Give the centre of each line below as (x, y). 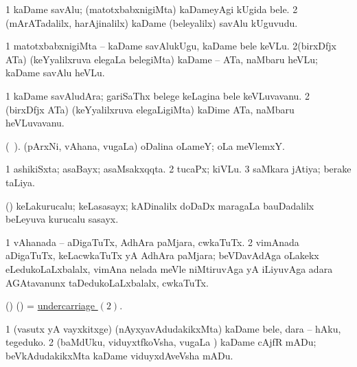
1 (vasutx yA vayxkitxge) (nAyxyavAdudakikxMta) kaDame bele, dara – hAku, (173, 328)
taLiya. (20, 182)
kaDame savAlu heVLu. (55, 73)
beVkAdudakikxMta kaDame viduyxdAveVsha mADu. (119, 355)
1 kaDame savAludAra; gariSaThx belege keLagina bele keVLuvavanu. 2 (158, 95)
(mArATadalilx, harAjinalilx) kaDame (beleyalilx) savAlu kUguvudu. (152, 22)
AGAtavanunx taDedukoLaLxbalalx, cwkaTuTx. (107, 282)
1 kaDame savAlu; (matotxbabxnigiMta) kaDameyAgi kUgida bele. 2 (152, 9)
